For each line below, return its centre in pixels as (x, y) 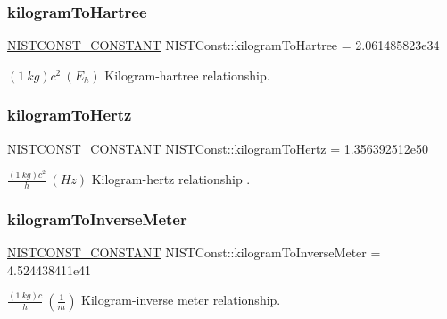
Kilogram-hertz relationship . (171, 179)
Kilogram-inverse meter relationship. (181, 300)
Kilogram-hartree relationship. (187, 75)
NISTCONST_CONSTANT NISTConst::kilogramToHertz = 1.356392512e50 (218, 148)
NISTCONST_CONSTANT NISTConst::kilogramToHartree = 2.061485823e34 (223, 45)
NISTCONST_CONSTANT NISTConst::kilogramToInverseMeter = (194, 252)
